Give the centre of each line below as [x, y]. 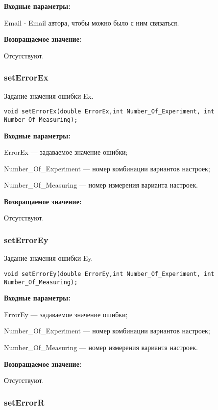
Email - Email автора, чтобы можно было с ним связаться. [92, 22]
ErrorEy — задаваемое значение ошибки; [66, 314]
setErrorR [24, 402]
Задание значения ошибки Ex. [49, 96]
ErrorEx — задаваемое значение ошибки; [66, 152]
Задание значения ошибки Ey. [48, 258]
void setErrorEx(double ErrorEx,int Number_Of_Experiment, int [109, 112]
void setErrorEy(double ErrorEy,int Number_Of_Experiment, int [109, 274]
